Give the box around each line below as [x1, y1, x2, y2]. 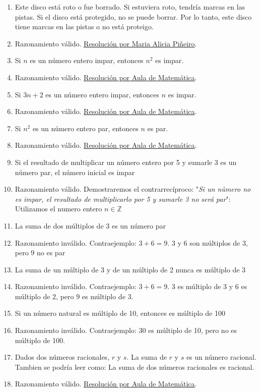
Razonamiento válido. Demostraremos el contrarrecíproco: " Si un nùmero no [15, 184, 251, 194]
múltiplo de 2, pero [15, 291, 74, 301]
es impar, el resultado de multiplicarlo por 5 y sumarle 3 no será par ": [15, 193, 231, 204]
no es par [37, 247, 66, 258]
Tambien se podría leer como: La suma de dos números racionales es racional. [15, 361, 254, 372]
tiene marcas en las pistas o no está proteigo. [15, 21, 154, 32]
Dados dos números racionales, [15, 352, 110, 362]
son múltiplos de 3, [189, 237, 248, 248]
